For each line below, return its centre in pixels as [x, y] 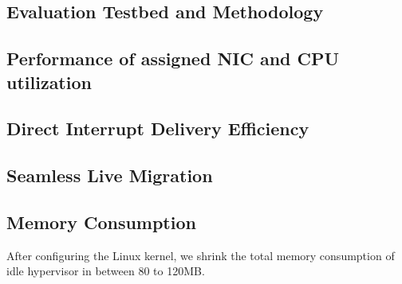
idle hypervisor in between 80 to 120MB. [106, 271]
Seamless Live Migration [110, 175]
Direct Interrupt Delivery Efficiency [158, 128]
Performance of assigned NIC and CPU [173, 58]
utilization [49, 82]
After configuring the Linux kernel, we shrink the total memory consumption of [201, 255]
